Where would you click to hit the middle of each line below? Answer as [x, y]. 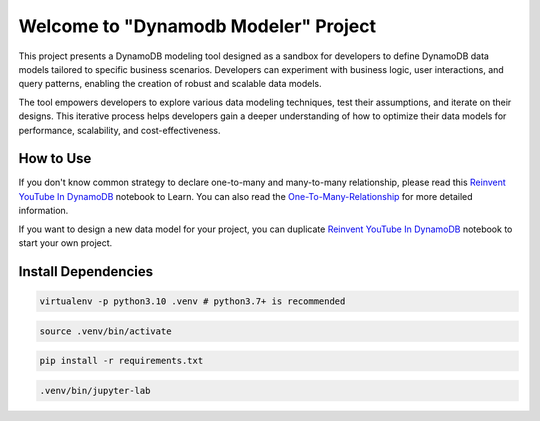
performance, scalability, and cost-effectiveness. [119, 130]
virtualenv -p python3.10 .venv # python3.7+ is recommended [192, 301]
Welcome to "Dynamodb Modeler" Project [197, 26]
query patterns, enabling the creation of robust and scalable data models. [170, 84]
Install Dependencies [86, 271]
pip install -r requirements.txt [121, 361]
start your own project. [65, 242]
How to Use [55, 158]
